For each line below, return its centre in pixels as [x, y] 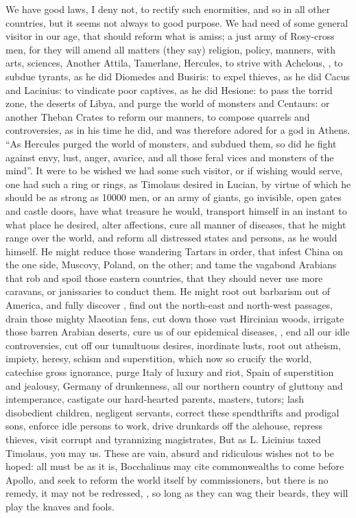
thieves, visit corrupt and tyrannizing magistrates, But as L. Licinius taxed [163, 439]
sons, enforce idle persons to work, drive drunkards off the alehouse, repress [164, 426]
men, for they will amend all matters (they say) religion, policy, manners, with [171, 49]
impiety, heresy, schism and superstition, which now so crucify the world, [159, 358]
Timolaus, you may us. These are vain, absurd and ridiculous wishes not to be [170, 452]
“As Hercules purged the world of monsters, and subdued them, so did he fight [171, 143]
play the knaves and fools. [60, 506]
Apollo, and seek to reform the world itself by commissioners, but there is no [167, 479]
